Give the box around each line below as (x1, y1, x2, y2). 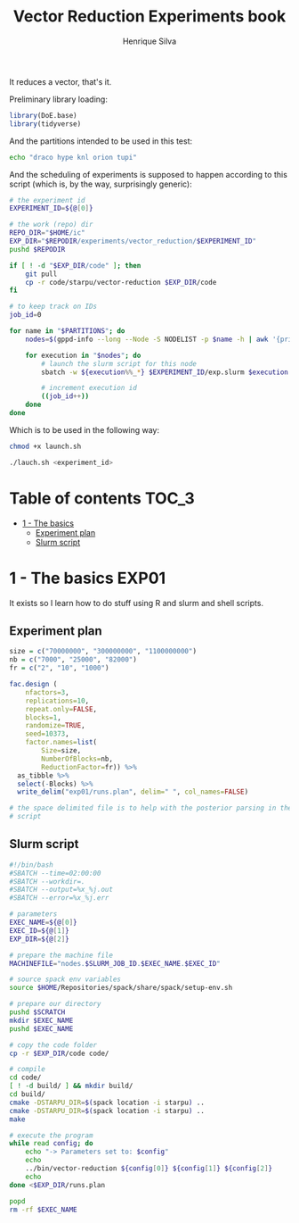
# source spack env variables (9, 975, 122, 984)
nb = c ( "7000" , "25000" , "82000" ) (9, 655, 138, 664)
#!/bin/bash (9, 860, 53, 869)
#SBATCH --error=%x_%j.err (9, 894, 109, 903)
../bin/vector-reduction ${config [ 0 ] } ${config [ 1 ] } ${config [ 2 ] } (25, 1164, 273, 1173)
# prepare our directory (9, 1000, 101, 1009)
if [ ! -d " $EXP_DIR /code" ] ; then (9, 261, 141, 270)
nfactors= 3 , (25, 687, 69, 697)
